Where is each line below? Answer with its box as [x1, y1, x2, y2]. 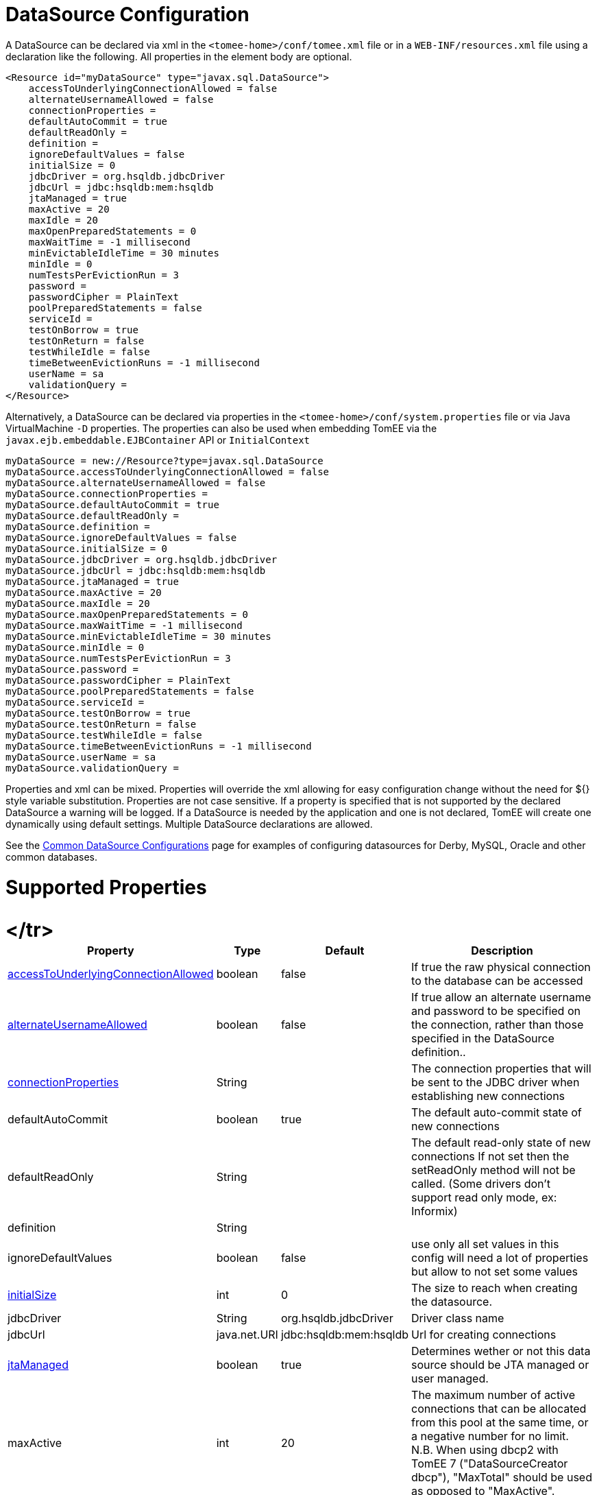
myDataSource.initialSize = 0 [5, 542, 168, 554]
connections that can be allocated [411, 1401, 587, 1415]
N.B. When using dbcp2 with [411, 1442, 559, 1457]
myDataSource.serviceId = [5, 696, 145, 708]
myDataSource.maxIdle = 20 [5, 597, 150, 609]
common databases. [5, 850, 98, 863]
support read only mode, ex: [411, 1190, 557, 1204]
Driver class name [411, 1311, 504, 1325]
